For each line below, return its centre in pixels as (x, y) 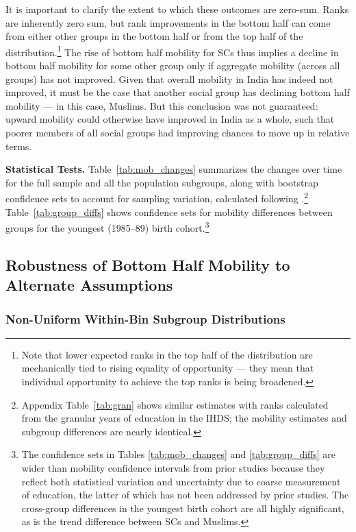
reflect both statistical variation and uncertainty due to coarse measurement (181, 481)
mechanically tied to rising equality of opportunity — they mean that (168, 368)
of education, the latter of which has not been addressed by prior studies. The (185, 495)
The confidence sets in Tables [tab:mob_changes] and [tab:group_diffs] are (179, 454)
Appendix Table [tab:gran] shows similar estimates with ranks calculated (175, 404)
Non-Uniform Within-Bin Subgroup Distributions (145, 318)
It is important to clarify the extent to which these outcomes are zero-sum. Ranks (177, 9)
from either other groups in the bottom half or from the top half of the (154, 36)
